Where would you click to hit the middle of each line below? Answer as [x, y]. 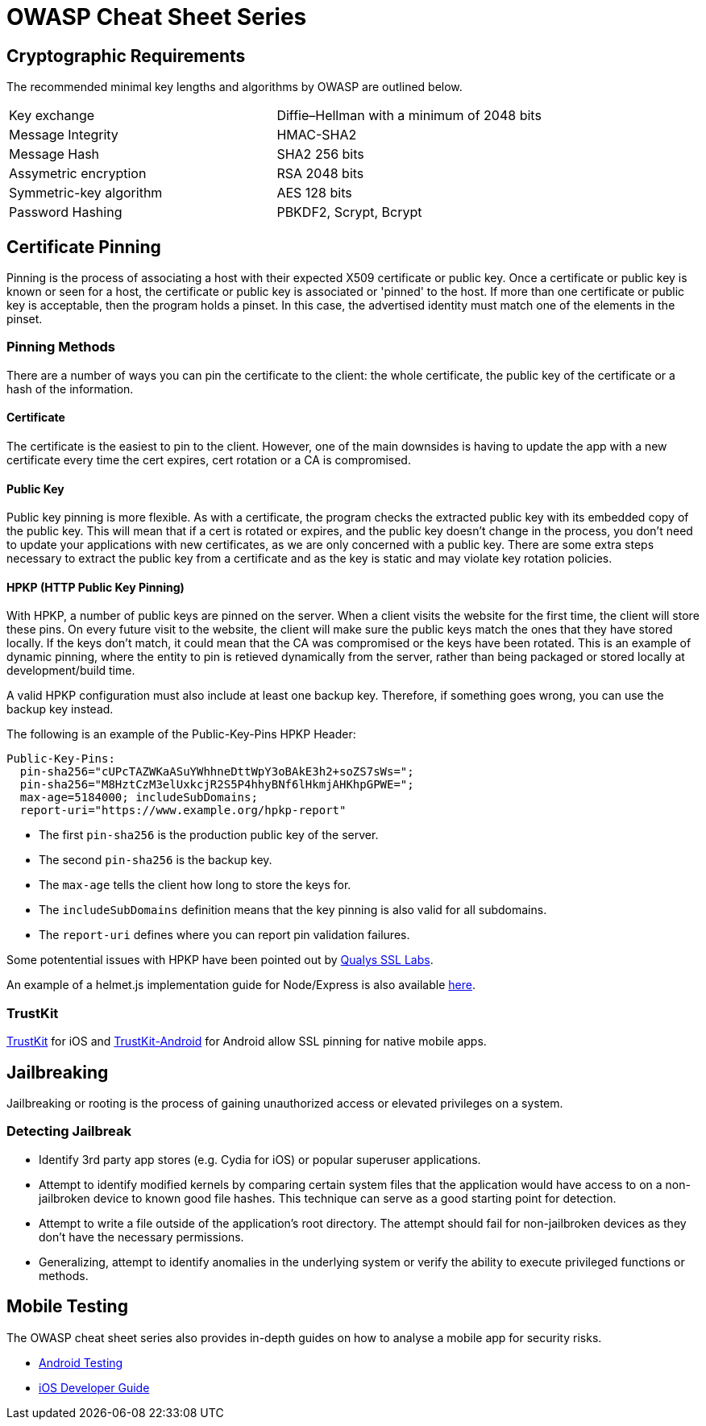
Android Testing [81, 1362]
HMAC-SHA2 [317, 135]
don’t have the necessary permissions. [141, 1237]
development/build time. [71, 671]
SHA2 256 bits [320, 154]
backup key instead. [60, 709]
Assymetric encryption [78, 174]
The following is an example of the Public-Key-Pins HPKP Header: [181, 734]
